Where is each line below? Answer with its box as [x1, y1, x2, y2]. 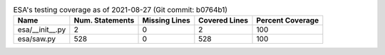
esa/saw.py [17, 34, 56, 44]
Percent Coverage [256, 16, 319, 25]
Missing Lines [142, 16, 190, 25]
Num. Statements [73, 16, 135, 25]
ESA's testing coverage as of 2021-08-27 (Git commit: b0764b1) [13, 5, 228, 15]
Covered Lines [198, 16, 249, 25]
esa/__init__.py [17, 25, 66, 35]
